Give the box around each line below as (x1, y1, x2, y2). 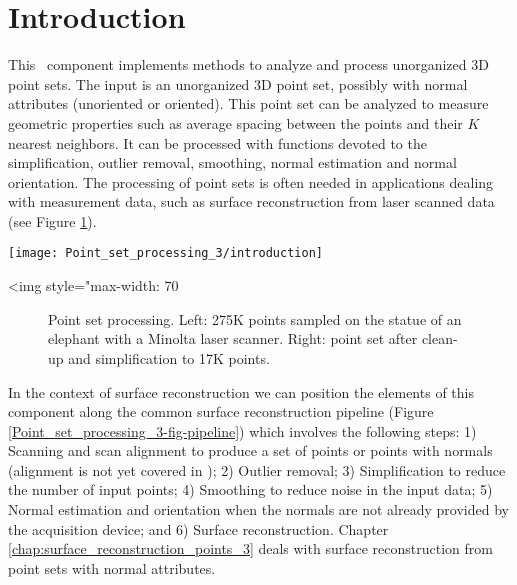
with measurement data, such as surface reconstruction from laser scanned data (8, 191, 495, 212)
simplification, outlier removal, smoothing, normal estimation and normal (8, 152, 457, 173)
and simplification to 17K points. (68, 347, 270, 368)
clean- (421, 328, 458, 349)
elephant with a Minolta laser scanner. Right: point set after (48, 328, 418, 349)
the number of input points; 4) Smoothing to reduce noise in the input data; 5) (8, 479, 493, 500)
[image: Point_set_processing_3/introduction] (8, 246, 323, 261)
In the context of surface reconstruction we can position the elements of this (8, 381, 474, 402)
